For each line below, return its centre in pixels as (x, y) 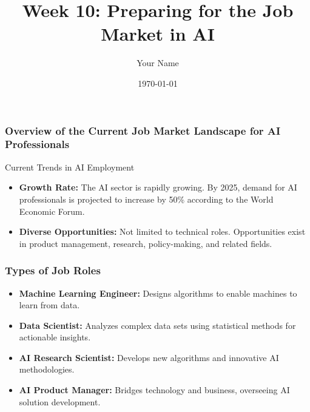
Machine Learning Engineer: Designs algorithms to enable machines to (158, 293)
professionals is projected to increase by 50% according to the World (146, 199)
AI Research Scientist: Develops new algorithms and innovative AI (149, 357)
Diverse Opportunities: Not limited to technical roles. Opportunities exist (162, 231)
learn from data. (49, 305)
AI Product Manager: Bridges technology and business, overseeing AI (154, 390)
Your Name (158, 63)
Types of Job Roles (53, 270)
